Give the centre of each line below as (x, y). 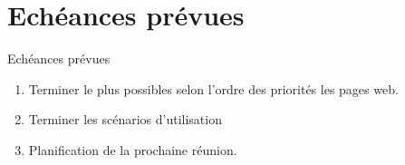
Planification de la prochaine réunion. (133, 149)
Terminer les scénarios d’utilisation (125, 119)
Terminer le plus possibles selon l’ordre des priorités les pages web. (213, 88)
